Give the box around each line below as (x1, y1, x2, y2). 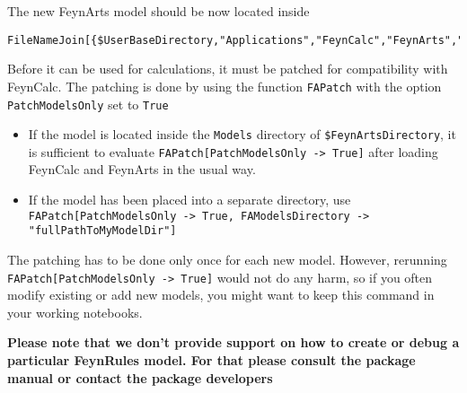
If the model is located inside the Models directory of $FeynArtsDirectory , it (28, 125, 456, 144)
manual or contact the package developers (7, 368, 273, 387)
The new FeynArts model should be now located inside (7, 2, 310, 20)
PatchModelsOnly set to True (7, 94, 169, 113)
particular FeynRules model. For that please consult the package (7, 351, 416, 369)
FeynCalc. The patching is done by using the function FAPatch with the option (7, 76, 442, 95)
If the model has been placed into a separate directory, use (28, 190, 351, 209)
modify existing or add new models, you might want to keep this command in (7, 285, 435, 304)
